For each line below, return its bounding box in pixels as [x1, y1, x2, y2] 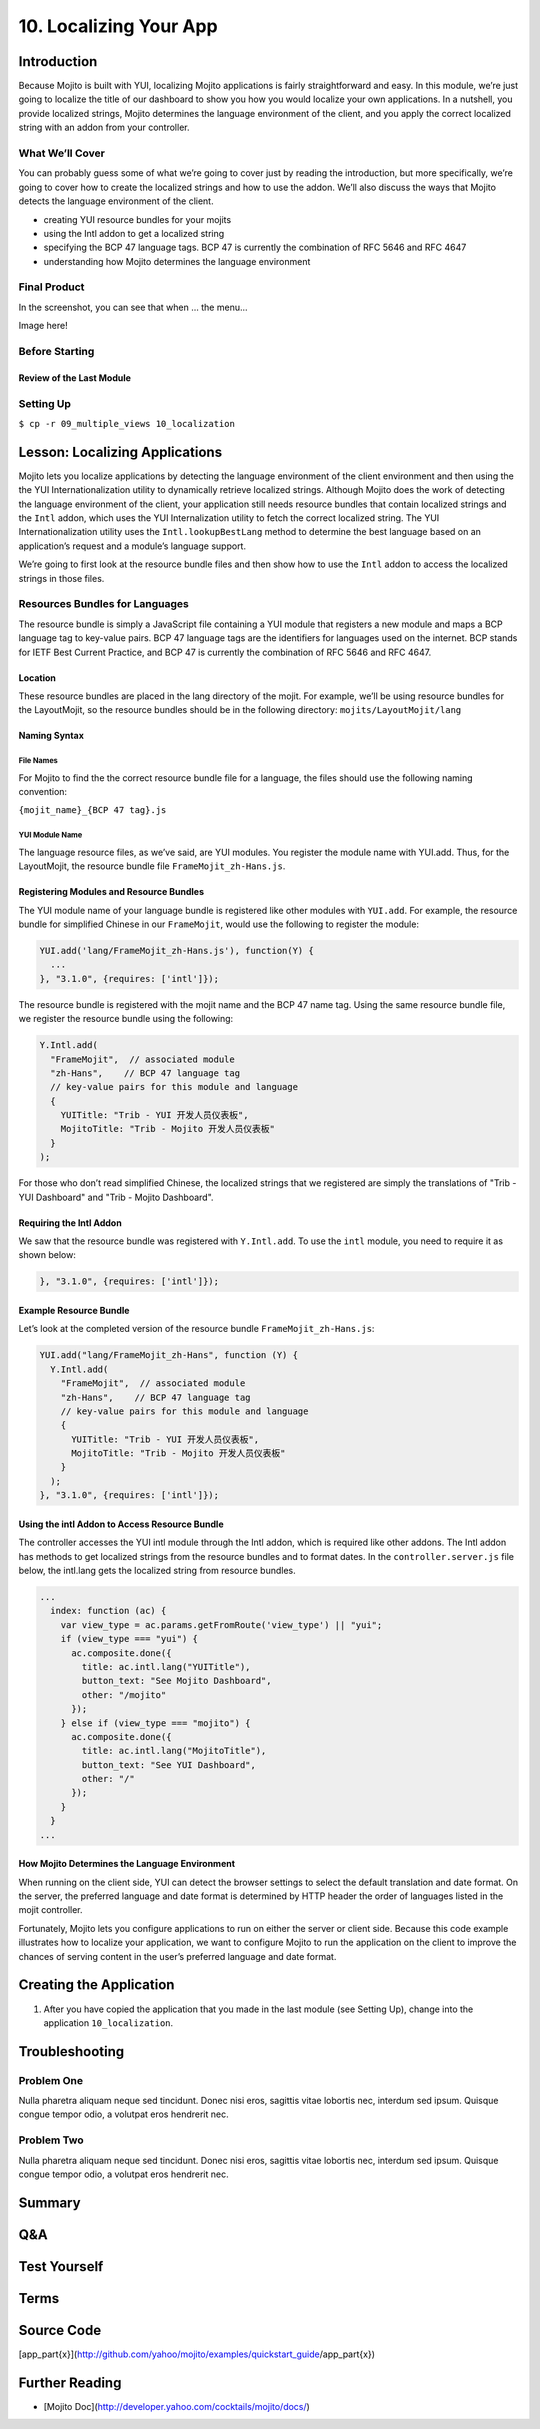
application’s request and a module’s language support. [18, 540, 247, 552]
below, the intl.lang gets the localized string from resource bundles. [18, 1565, 297, 1577]
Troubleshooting [18, 2043, 125, 2060]
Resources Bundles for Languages [18, 597, 189, 611]
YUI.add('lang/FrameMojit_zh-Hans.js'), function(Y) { [39, 945, 314, 956]
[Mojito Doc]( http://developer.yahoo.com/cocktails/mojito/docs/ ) [43, 2400, 310, 2412]
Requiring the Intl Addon [18, 1216, 122, 1229]
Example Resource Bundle [18, 1304, 130, 1316]
